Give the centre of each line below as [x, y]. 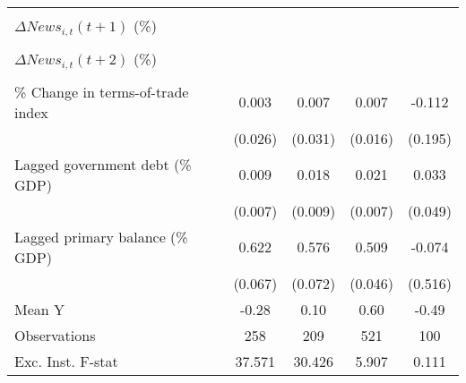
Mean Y [40, 309]
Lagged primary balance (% [101, 236]
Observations [55, 335]
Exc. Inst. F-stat [66, 361]
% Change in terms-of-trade [102, 91]
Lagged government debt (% [103, 164]
